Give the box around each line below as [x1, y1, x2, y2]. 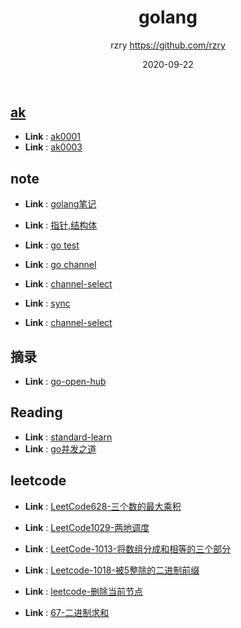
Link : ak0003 [24, 141, 83, 153]
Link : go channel [24, 259, 97, 271]
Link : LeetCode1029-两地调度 [24, 521, 150, 533]
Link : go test [24, 239, 80, 251]
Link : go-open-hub [24, 375, 107, 387]
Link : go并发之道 [24, 442, 97, 455]
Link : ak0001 [24, 131, 82, 143]
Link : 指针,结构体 [24, 219, 98, 231]
